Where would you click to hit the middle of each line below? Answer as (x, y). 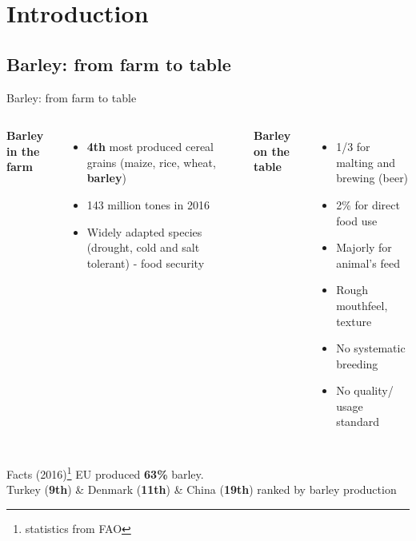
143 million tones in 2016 (148, 204)
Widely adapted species (144, 231)
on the (272, 151)
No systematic (371, 348)
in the (23, 151)
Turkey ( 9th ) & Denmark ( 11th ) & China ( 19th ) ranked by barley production (202, 489)
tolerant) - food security (146, 263)
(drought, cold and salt (143, 247)
